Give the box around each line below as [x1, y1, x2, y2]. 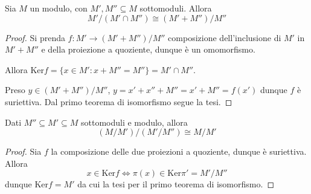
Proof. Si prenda [5, 31, 65, 44]
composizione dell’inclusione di [168, 31, 281, 44]
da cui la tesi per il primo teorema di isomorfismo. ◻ [77, 178, 274, 190]
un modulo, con [30, 2, 88, 14]
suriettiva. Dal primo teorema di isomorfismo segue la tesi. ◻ [5, 95, 232, 108]
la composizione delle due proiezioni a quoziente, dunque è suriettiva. [51, 145, 307, 158]
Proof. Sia [5, 145, 42, 158]
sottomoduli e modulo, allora [80, 115, 188, 128]
